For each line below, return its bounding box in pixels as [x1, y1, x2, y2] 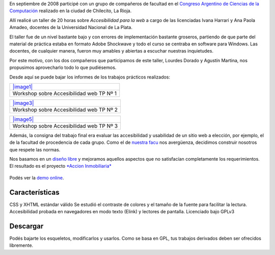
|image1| [12, 83, 33, 90]
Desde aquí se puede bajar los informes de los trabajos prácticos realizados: [9, 74, 171, 80]
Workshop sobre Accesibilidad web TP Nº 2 [12, 106, 118, 113]
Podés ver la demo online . [9, 174, 64, 181]
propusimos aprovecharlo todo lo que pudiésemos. [9, 64, 117, 71]
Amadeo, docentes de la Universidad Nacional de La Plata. [9, 24, 132, 31]
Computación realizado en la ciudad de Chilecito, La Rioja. [9, 8, 132, 14]
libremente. [9, 242, 33, 248]
